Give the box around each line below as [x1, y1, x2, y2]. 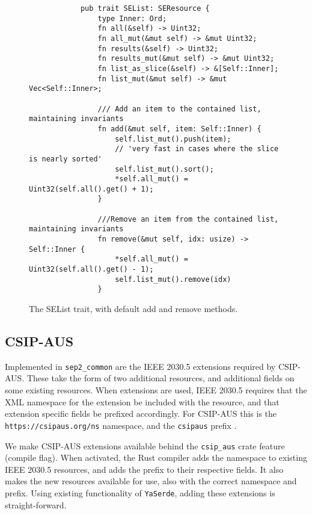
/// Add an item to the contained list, [97, 104, 262, 113]
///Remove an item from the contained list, [97, 214, 279, 223]
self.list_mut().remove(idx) [115, 275, 231, 284]
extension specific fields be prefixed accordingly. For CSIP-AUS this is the [5, 407, 277, 420]
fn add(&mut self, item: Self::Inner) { [97, 124, 262, 133]
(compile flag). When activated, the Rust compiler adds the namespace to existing [5, 451, 307, 464]
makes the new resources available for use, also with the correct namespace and [5, 475, 297, 487]
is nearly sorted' [29, 154, 102, 163]
